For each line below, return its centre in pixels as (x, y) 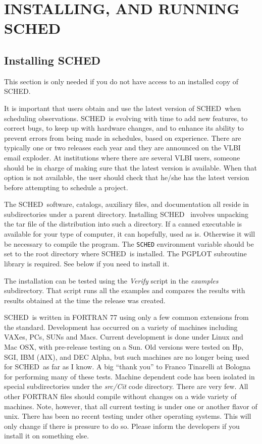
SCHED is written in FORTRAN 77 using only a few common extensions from (126, 317)
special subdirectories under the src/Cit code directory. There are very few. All (126, 386)
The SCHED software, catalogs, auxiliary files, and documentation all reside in (127, 204)
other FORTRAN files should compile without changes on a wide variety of (120, 396)
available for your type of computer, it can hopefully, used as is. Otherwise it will (130, 234)
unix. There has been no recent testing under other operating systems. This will (128, 416)
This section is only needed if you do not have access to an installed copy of (121, 81)
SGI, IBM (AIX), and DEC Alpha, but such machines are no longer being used (127, 356)
